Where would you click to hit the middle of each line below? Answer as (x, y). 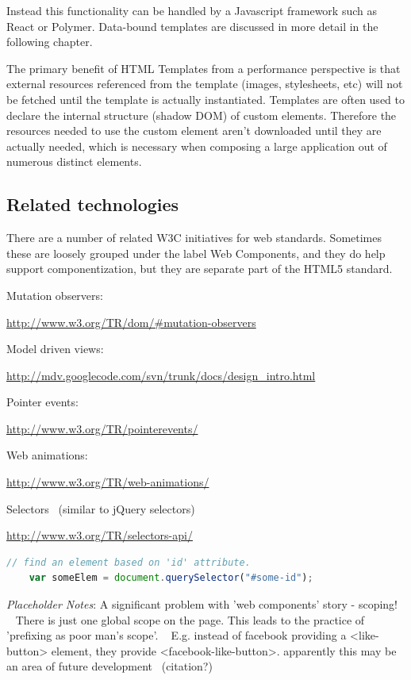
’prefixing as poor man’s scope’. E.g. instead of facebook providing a (177, 635)
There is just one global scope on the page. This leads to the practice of (190, 619)
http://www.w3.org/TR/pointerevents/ (102, 428)
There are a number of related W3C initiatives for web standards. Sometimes (194, 238)
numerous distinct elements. (74, 161)
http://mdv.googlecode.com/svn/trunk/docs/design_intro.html (161, 375)
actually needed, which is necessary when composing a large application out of (197, 146)
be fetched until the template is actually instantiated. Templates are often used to (205, 99)
